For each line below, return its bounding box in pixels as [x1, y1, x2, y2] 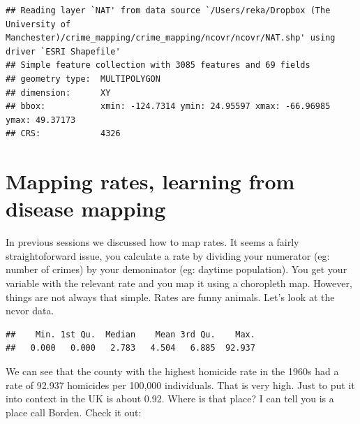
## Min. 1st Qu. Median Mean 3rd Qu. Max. [6, 329, 255, 339]
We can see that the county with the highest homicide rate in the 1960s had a [6, 364, 339, 378]
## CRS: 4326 [6, 129, 121, 139]
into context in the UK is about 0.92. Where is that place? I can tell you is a [6, 391, 334, 406]
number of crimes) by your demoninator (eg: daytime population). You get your [6, 262, 347, 277]
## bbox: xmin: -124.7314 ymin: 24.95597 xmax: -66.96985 [6, 101, 331, 112]
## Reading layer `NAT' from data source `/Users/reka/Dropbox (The [6, 6, 331, 15]
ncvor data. [6, 303, 54, 318]
